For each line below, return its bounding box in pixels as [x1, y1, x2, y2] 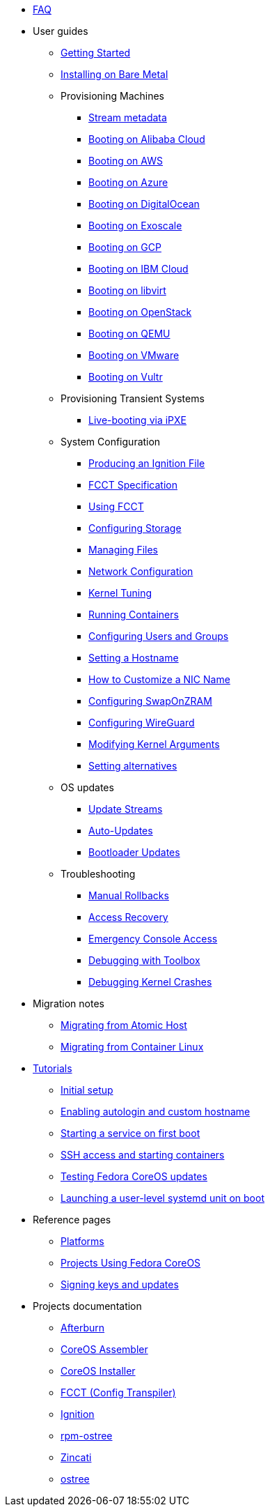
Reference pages [33, 1214, 111, 1225]
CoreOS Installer [61, 1365, 136, 1377]
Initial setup [61, 1084, 113, 1096]
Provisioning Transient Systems [61, 392, 205, 404]
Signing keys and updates [61, 1278, 179, 1290]
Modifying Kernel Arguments [88, 738, 220, 750]
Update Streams [88, 803, 163, 815]
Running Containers [88, 609, 179, 620]
